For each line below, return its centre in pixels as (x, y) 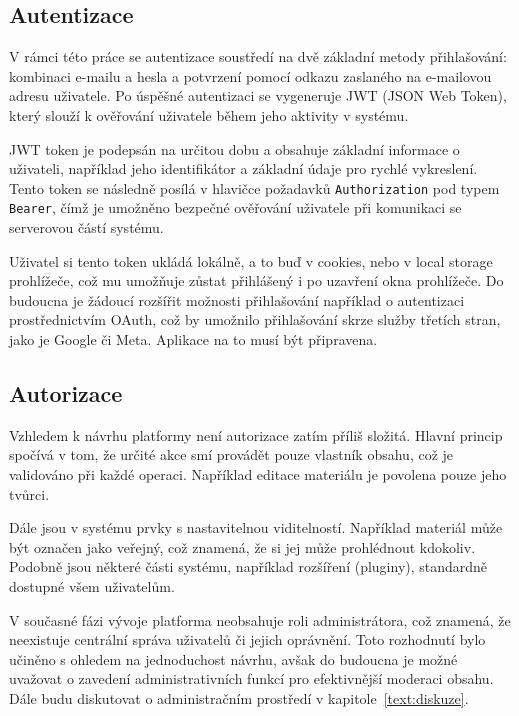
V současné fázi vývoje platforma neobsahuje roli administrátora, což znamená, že (260, 619)
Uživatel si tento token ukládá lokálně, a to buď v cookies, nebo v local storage (251, 260)
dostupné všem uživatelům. (92, 586)
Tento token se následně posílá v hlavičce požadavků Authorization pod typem (254, 187)
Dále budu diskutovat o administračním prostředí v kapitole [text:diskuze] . (239, 697)
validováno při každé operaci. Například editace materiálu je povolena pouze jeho (258, 474)
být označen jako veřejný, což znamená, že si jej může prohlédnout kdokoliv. (242, 546)
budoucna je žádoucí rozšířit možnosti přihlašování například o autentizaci (237, 299)
